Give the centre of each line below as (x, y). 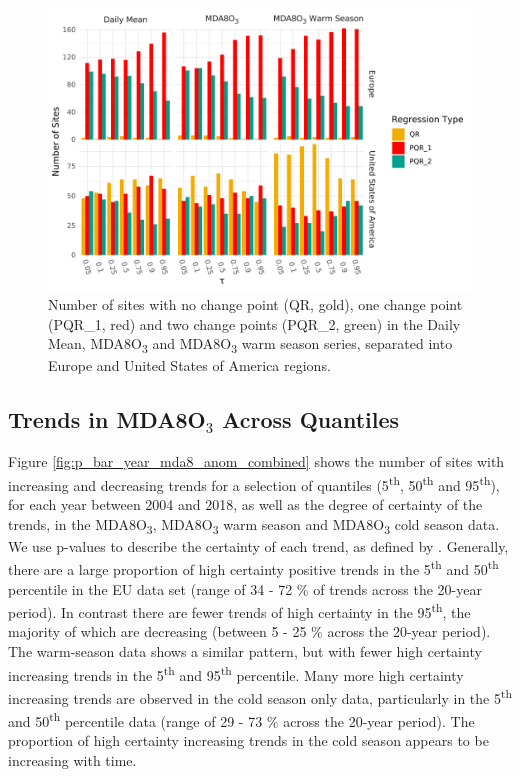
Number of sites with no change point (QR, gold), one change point (255, 303)
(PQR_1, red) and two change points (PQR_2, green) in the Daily (254, 323)
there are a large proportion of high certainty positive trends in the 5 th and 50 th (253, 567)
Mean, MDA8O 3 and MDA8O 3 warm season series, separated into (250, 344)
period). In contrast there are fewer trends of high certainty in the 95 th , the (239, 610)
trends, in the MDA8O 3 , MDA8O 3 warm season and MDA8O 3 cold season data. (254, 525)
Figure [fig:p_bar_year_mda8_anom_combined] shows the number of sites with (256, 461)
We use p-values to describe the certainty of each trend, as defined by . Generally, (258, 545)
